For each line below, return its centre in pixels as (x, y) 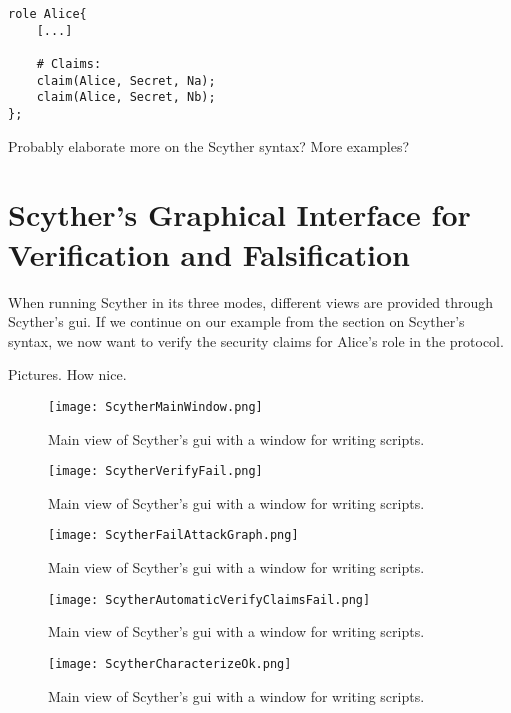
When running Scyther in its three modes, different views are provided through (251, 301)
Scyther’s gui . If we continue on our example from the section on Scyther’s (236, 321)
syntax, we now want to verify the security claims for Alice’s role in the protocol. (256, 340)
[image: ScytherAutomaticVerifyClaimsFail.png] (209, 599)
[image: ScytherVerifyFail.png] (155, 471)
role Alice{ (47, 14)
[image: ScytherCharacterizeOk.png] (170, 663)
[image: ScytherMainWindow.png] (155, 406)
